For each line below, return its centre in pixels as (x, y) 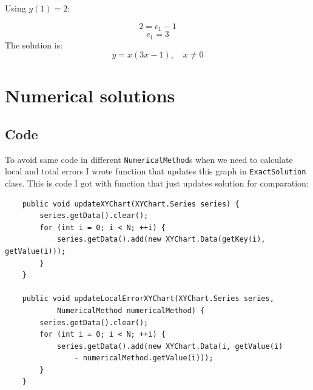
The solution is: (34, 45)
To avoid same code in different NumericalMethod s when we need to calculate (149, 159)
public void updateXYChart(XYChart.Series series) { (131, 204)
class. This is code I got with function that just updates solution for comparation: (157, 183)
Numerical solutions (90, 95)
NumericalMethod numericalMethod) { (131, 310)
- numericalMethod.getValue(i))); (144, 358)
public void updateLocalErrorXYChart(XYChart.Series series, (148, 299)
